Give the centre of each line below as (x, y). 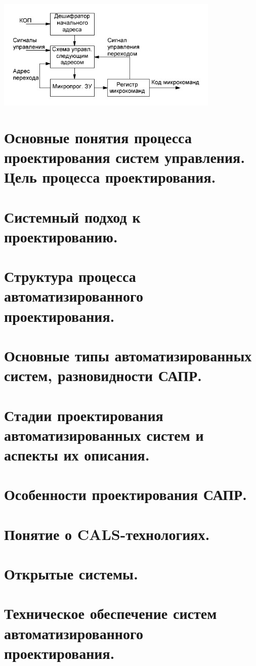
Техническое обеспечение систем (111, 613)
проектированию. (61, 236)
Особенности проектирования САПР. (126, 494)
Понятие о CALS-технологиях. (107, 534)
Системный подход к (72, 216)
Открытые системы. (71, 574)
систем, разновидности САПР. (103, 375)
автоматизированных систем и (104, 434)
